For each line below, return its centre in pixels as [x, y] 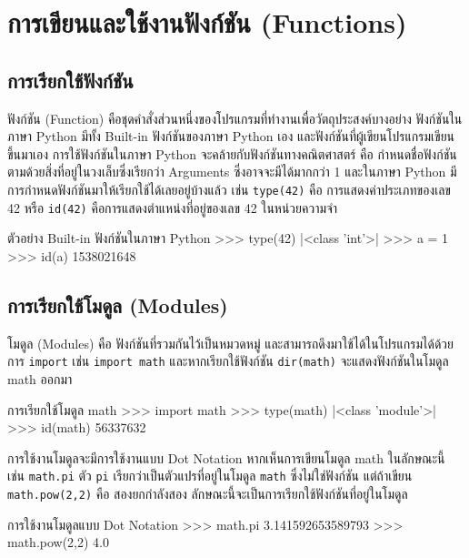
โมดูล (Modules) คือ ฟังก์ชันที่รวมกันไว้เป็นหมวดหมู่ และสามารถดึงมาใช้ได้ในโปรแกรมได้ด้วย [230, 343]
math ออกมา [40, 378]
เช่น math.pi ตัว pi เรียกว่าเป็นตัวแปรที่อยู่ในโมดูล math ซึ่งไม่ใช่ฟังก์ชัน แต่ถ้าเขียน [210, 476]
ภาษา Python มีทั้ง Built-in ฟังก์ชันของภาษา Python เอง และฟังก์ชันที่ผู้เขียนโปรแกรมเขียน [231, 136]
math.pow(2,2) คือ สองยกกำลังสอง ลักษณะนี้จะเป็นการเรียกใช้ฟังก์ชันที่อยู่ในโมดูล [208, 493]
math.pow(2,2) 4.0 [59, 542]
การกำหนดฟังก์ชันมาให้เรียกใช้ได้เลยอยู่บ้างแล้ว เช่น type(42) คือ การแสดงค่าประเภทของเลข [229, 189]
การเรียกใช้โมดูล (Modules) [118, 304]
